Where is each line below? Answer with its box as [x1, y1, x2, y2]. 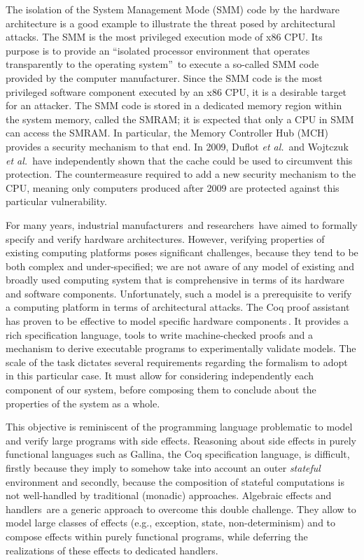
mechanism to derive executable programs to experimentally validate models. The [6, 341, 356, 356]
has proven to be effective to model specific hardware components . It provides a [6, 314, 349, 328]
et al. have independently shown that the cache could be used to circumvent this [6, 153, 353, 167]
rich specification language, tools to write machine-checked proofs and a [6, 327, 313, 342]
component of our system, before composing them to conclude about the [6, 382, 316, 397]
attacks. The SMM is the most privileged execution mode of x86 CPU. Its [6, 29, 323, 44]
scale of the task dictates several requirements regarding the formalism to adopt [6, 354, 348, 369]
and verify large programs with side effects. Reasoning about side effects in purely [6, 433, 356, 447]
